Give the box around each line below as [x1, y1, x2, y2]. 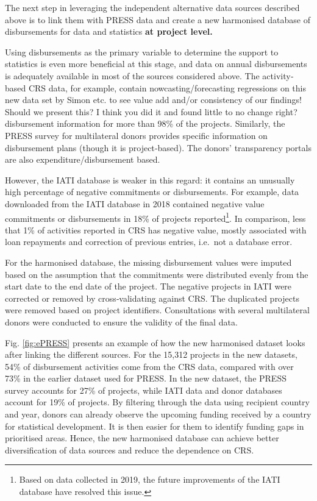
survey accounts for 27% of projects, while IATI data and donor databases [5, 383, 282, 396]
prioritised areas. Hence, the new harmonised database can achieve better [5, 432, 279, 444]
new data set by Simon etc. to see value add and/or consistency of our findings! [5, 93, 302, 106]
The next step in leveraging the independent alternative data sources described [5, 1, 300, 13]
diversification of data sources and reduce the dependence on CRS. [5, 443, 254, 456]
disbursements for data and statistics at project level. [5, 25, 213, 38]
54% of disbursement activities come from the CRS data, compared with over [5, 360, 294, 372]
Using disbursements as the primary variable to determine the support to [5, 45, 279, 58]
